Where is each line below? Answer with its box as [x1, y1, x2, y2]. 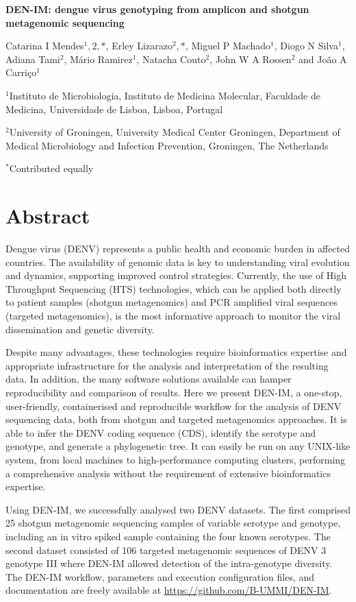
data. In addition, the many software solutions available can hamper [5, 372, 292, 386]
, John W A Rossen [209, 51, 292, 66]
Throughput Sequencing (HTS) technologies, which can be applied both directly [5, 281, 342, 296]
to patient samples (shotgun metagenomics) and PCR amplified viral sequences [5, 295, 338, 309]
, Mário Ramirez [64, 51, 133, 66]
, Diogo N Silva [274, 38, 338, 53]
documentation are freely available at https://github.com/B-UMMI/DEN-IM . [5, 583, 332, 597]
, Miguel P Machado [185, 38, 271, 53]
